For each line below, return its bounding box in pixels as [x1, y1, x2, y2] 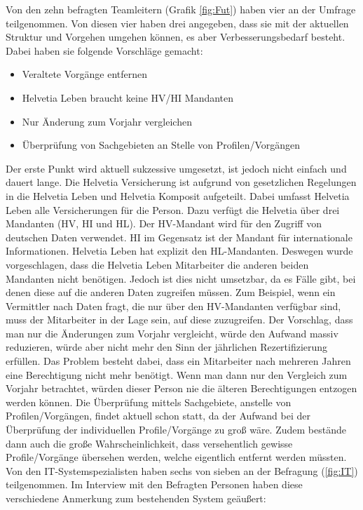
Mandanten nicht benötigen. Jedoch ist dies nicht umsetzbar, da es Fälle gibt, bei [6, 271, 356, 286]
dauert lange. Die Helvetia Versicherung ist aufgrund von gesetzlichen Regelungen [6, 175, 357, 189]
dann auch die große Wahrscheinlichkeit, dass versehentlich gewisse [6, 436, 293, 450]
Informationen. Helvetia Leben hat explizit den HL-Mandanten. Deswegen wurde [6, 243, 353, 258]
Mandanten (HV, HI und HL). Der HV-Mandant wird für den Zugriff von [6, 216, 322, 231]
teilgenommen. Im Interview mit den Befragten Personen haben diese [6, 477, 303, 492]
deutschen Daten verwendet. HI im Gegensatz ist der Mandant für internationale [6, 229, 352, 244]
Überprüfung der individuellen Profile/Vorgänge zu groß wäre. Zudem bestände [6, 422, 346, 437]
